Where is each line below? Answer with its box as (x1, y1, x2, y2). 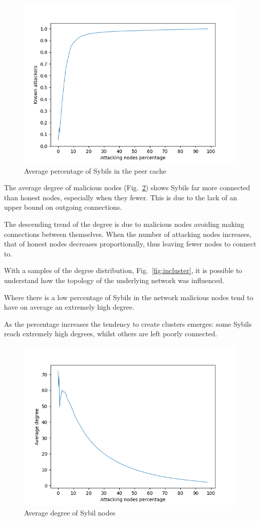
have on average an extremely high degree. (4, 302, 134, 312)
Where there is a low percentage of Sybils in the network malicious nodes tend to (4, 292, 253, 302)
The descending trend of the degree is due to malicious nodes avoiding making (4, 218, 244, 229)
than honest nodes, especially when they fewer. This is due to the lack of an (4, 192, 237, 202)
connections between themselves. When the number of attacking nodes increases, (4, 228, 251, 239)
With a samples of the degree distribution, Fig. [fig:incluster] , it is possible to (4, 265, 242, 276)
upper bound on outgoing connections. (4, 202, 122, 212)
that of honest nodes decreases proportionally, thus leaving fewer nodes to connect (4, 238, 256, 249)
